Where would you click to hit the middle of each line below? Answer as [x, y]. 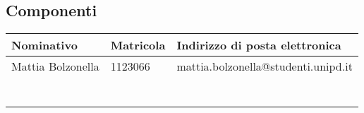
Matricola [138, 45]
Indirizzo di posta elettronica [259, 45]
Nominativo [44, 45]
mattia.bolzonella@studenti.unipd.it [265, 66]
